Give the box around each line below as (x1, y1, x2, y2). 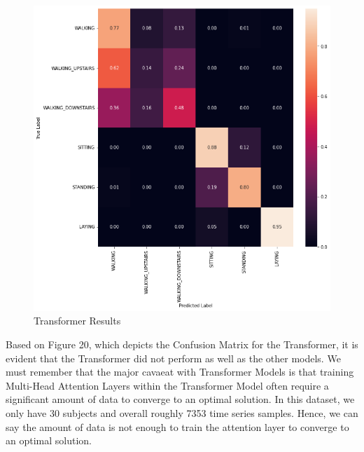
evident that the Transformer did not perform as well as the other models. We (6, 350, 341, 365)
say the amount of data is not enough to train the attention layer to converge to (6, 419, 349, 434)
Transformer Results (34, 313, 121, 328)
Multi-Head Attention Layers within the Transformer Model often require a (6, 378, 329, 392)
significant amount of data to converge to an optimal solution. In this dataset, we (6, 392, 355, 406)
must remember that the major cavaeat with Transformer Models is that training (6, 364, 354, 379)
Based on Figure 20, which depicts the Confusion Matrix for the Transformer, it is (6, 337, 358, 352)
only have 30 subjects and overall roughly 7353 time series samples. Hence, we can (6, 406, 358, 420)
